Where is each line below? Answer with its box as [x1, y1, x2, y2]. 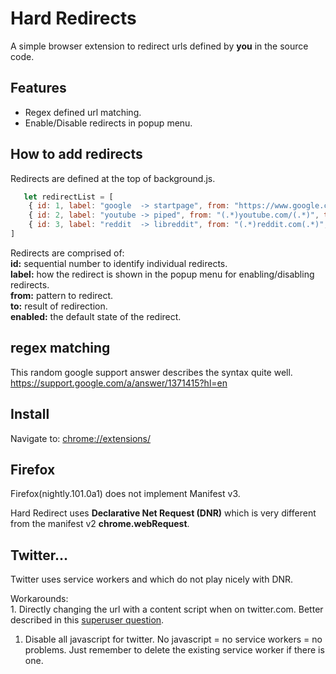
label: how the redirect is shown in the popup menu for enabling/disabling [10, 268, 315, 280]
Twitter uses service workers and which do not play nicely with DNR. [10, 573, 294, 586]
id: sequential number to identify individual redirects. [10, 257, 228, 269]
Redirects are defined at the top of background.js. [10, 172, 216, 184]
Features [10, 80, 67, 97]
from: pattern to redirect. [10, 289, 114, 301]
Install [10, 406, 50, 423]
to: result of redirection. [10, 300, 108, 312]
